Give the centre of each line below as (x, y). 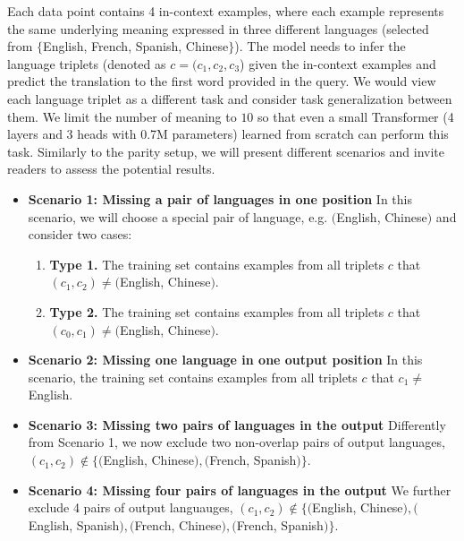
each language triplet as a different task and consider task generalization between (230, 98)
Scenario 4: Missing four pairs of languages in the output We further (240, 489)
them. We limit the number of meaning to (122, 116)
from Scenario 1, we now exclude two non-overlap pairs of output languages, (236, 442)
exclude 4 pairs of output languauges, (131, 507)
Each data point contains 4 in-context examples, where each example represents (226, 11)
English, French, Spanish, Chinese (136, 46)
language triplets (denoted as (87, 63)
